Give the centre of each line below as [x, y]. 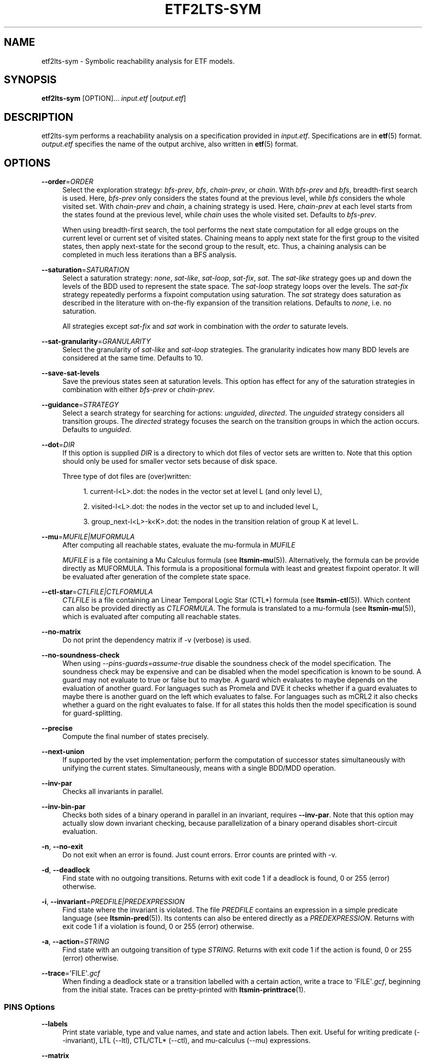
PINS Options [29, 1007]
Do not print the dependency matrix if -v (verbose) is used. [157, 640]
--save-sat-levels [71, 373]
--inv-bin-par [63, 807]
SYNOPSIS [30, 80]
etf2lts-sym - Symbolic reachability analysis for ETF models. [138, 61]
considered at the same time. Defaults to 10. [133, 358]
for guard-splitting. [92, 713]
